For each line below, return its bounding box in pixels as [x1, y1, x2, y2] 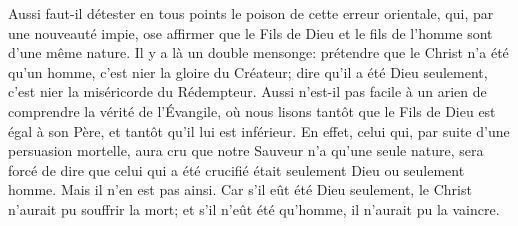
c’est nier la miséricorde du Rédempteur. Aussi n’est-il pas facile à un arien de [8, 81, 487, 102]
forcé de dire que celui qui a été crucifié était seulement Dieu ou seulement [8, 159, 465, 180]
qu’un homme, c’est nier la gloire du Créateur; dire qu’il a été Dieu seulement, [8, 61, 488, 82]
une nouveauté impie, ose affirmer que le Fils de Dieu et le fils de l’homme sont [8, 22, 493, 43]
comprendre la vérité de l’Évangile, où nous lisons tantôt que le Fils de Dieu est [8, 100, 496, 121]
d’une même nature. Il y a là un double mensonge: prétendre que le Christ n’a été [8, 42, 509, 63]
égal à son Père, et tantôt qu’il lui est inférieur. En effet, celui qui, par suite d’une [8, 120, 510, 141]
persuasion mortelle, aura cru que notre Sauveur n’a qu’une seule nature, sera [8, 140, 484, 161]
